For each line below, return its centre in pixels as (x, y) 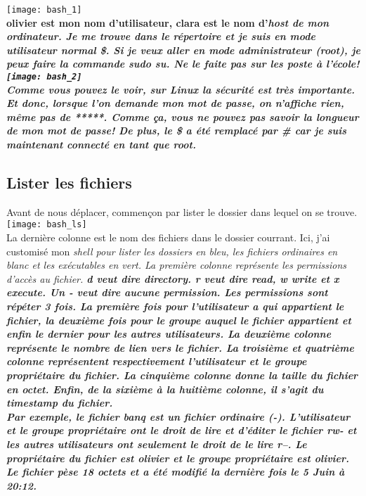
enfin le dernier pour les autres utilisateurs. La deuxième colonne (169, 334)
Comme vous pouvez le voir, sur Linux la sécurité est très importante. (181, 89)
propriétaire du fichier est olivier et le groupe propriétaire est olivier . (178, 458)
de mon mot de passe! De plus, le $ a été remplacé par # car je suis (177, 131)
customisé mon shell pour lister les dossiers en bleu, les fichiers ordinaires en (172, 251)
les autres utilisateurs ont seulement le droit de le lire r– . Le (157, 444)
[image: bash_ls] (47, 225)
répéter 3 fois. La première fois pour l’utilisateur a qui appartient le (175, 306)
